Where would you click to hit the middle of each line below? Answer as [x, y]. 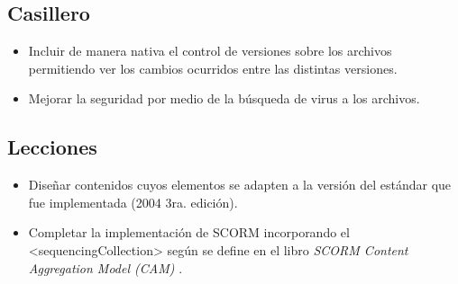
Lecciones [52, 147]
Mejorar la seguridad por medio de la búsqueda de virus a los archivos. [224, 98]
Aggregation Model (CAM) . [105, 267]
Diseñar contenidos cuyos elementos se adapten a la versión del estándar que [240, 185]
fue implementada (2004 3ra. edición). [133, 202]
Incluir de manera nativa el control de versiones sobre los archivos [210, 51]
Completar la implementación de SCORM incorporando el [189, 232]
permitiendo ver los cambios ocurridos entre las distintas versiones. [213, 68]
